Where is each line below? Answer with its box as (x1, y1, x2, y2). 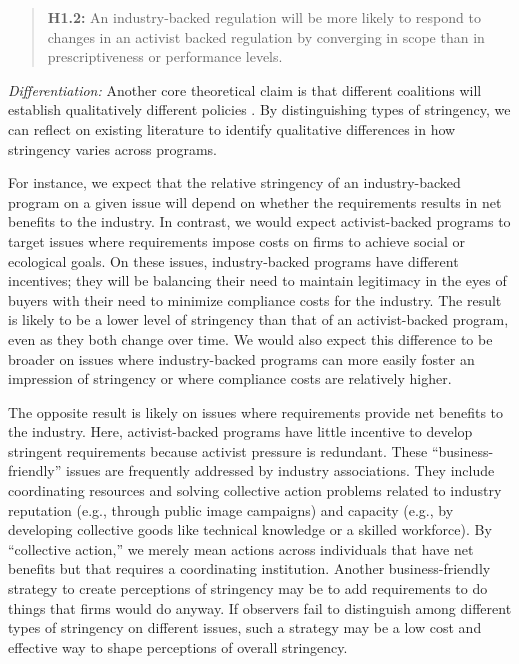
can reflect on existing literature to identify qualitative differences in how (8, 118, 456, 139)
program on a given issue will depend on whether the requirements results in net (8, 191, 502, 212)
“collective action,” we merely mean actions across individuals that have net (8, 538, 474, 559)
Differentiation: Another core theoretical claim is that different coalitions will (8, 79, 482, 100)
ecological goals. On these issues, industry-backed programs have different (8, 250, 459, 271)
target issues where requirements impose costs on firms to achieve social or (8, 230, 466, 251)
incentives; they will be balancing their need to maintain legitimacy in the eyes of (8, 270, 507, 291)
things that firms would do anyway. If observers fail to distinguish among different (8, 597, 512, 618)
